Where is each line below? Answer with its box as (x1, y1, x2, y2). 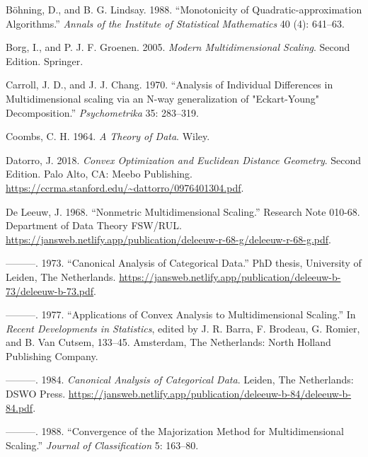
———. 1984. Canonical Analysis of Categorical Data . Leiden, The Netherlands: (6, 372, 354, 387)
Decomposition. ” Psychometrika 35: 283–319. (6, 105, 199, 120)
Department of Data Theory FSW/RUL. (6, 218, 182, 233)
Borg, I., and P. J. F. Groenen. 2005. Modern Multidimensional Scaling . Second (6, 40, 350, 54)
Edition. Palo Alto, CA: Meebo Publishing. (6, 166, 192, 181)
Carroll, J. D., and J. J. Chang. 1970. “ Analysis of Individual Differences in (6, 77, 333, 92)
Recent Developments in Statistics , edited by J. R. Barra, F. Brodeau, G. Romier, (6, 320, 360, 335)
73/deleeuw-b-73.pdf (6, 283, 94, 298)
